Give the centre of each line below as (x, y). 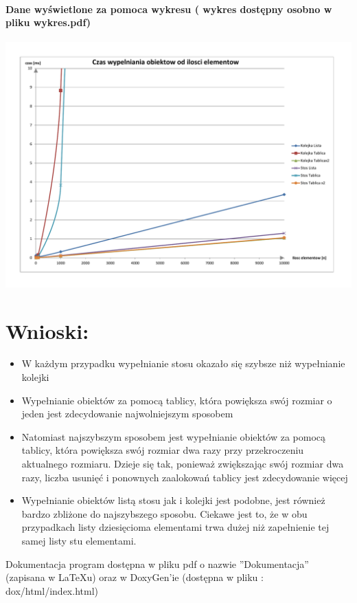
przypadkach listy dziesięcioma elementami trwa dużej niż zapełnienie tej (175, 527)
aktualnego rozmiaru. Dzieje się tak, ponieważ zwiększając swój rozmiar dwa (183, 464)
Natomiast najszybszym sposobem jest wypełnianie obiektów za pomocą (174, 436)
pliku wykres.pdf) (48, 22)
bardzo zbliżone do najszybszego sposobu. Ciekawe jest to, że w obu (164, 513)
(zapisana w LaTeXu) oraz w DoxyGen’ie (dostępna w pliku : (135, 577)
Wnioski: (47, 330)
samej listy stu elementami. (79, 540)
